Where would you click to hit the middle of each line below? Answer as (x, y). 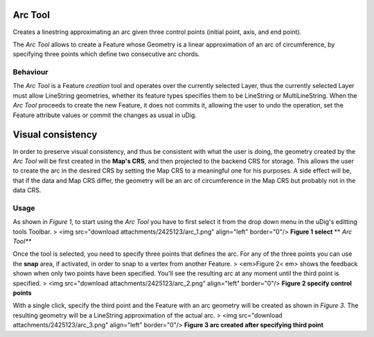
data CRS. (27, 190)
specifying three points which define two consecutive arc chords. (106, 54)
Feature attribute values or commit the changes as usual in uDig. (105, 115)
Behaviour (30, 72)
